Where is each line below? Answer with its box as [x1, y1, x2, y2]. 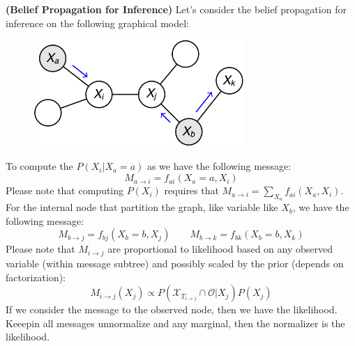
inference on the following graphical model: [6, 15, 189, 30]
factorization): [6, 269, 66, 284]
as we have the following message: [146, 159, 292, 173]
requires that [164, 183, 219, 198]
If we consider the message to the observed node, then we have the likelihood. [6, 302, 338, 317]
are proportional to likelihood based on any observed [107, 242, 333, 256]
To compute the [6, 159, 73, 173]
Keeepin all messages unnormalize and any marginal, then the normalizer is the [6, 315, 345, 330]
